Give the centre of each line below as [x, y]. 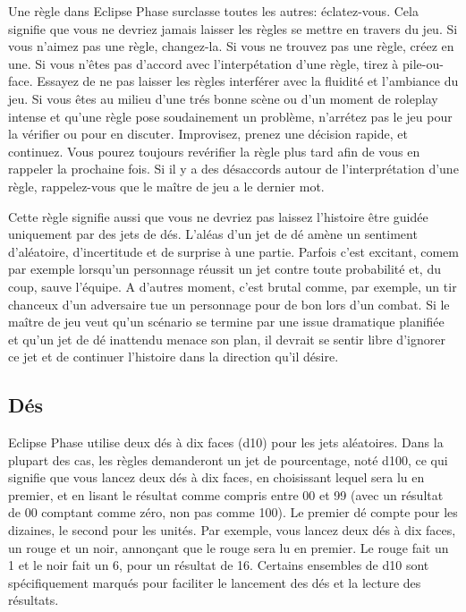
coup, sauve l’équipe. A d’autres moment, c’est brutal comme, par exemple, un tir [233, 286]
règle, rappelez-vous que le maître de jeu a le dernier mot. [166, 186]
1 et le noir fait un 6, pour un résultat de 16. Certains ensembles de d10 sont [219, 565]
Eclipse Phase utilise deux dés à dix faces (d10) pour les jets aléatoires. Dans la [226, 442]
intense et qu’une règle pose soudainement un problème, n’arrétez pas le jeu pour [230, 116]
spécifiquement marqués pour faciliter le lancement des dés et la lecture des [215, 582]
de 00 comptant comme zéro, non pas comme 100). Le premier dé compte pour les [233, 512]
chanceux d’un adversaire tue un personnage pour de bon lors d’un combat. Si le [229, 304]
